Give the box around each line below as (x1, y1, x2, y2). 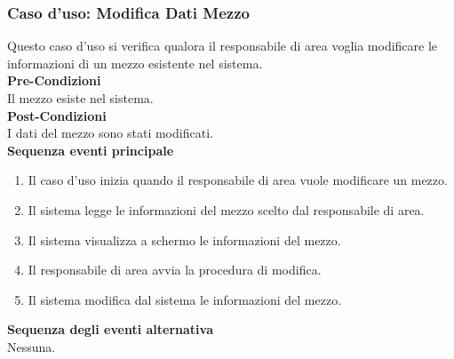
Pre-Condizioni (7, 71, 101, 90)
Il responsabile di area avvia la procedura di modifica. (28, 260, 322, 279)
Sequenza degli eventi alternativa (7, 320, 213, 339)
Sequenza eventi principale (7, 140, 174, 159)
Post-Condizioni (7, 106, 107, 124)
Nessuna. (7, 337, 56, 355)
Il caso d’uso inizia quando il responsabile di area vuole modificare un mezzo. (28, 171, 448, 189)
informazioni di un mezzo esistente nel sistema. (7, 53, 263, 72)
